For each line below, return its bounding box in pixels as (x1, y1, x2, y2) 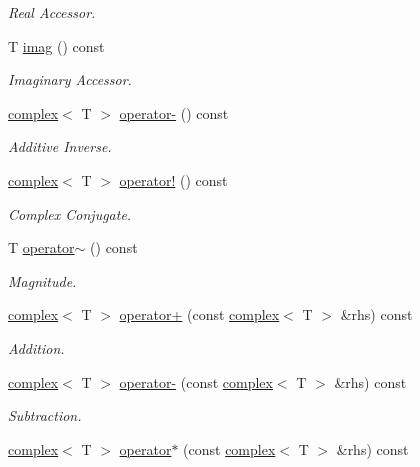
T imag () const (8, 35, 105, 56)
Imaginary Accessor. (8, 69, 132, 90)
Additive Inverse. (8, 136, 112, 157)
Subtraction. (8, 405, 82, 426)
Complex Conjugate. (8, 203, 132, 224)
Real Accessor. (8, 2, 96, 22)
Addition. (8, 337, 65, 358)
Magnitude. (8, 270, 77, 291)
